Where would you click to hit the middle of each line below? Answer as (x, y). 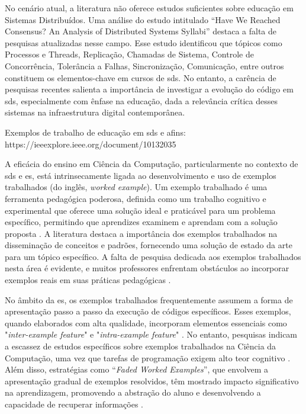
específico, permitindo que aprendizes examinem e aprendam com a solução (141, 222)
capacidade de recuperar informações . (74, 404)
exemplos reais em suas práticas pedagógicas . (88, 280)
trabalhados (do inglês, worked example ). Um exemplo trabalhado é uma (136, 187)
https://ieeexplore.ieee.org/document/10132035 (91, 144)
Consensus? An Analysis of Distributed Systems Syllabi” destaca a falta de (141, 31)
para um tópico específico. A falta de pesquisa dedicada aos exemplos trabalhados (153, 256)
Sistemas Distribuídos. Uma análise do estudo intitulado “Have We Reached (143, 19)
